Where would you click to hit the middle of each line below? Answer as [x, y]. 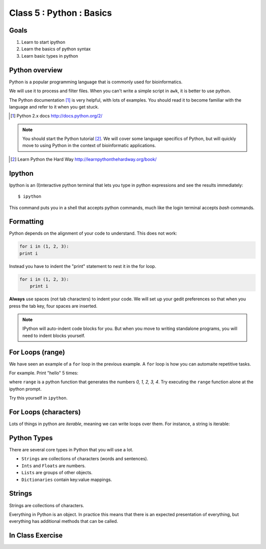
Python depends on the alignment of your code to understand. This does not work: [93, 233]
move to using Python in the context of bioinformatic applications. [89, 146]
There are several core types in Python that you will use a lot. [71, 450]
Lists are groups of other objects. [57, 473]
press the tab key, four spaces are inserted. [53, 306]
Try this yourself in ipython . [38, 398]
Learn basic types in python [50, 56]
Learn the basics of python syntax [56, 49]
